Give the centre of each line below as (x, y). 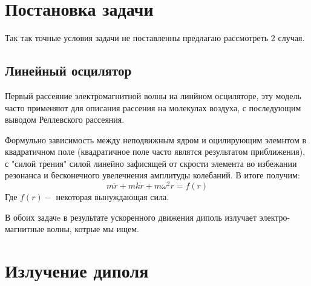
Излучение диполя (77, 271)
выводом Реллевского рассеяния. (65, 119)
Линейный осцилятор (68, 70)
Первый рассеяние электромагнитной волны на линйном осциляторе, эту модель (153, 95)
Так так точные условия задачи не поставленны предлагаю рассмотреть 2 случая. (155, 38)
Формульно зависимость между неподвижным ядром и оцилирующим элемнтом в (156, 139)
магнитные (25, 229)
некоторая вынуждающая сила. (113, 197)
